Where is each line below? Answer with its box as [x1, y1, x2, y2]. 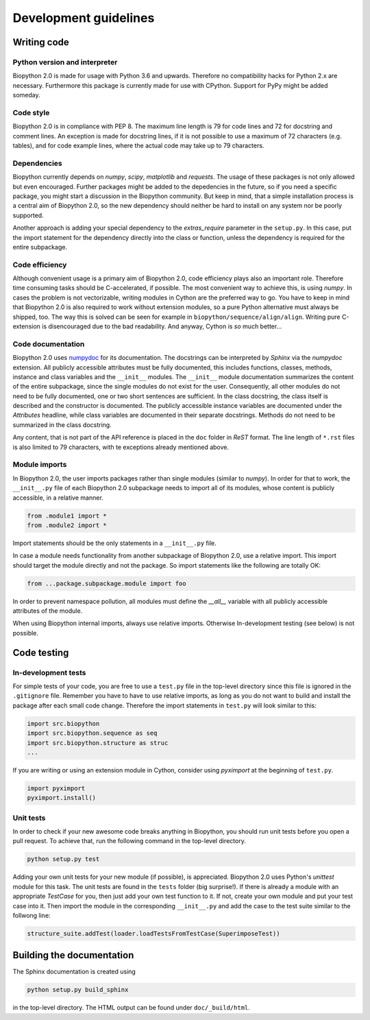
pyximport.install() [27, 794, 96, 802]
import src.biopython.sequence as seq [27, 729, 158, 737]
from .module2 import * [27, 521, 108, 529]
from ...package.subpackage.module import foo [27, 579, 186, 587]
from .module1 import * [27, 511, 108, 520]
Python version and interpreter [12, 57, 118, 66]
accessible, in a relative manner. [12, 494, 104, 502]
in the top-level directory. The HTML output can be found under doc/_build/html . [12, 1004, 250, 1012]
